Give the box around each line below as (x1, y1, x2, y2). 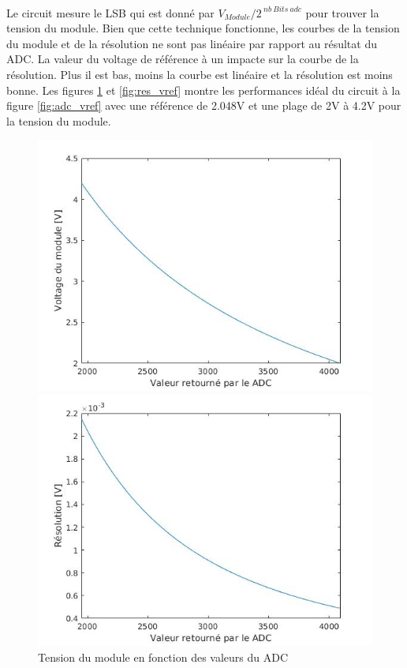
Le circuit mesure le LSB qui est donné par (6, 4, 215, 21)
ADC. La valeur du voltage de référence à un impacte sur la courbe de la (6, 51, 359, 67)
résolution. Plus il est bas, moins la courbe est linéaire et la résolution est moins (6, 66, 393, 82)
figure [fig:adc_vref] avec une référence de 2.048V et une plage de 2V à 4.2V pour (6, 97, 401, 114)
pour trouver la (305, 4, 379, 21)
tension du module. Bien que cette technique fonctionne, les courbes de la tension (6, 20, 400, 36)
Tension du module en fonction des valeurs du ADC (38, 648, 289, 665)
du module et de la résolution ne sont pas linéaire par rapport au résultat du (6, 35, 377, 51)
